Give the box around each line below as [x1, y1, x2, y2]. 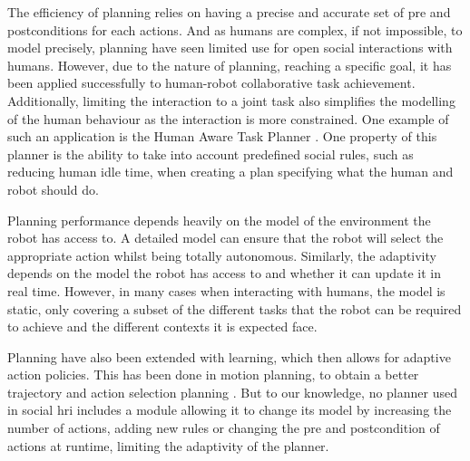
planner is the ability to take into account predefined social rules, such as [7, 144, 414, 163]
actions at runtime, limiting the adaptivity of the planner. [7, 436, 329, 455]
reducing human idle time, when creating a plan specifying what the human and [7, 162, 454, 181]
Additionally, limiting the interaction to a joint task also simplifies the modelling [7, 91, 455, 110]
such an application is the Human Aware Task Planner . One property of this [7, 127, 437, 146]
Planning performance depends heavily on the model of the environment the [7, 210, 431, 229]
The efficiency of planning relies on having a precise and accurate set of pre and [7, 3, 451, 21]
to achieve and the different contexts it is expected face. [7, 317, 318, 336]
